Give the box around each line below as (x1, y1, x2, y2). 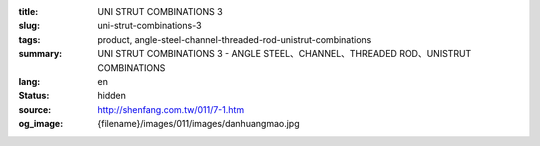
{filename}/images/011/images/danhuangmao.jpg (97, 118, 300, 130)
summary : (18, 48, 63, 60)
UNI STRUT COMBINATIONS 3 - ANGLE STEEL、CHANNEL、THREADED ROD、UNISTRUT (97, 48, 472, 60)
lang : (18, 75, 41, 87)
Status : (18, 90, 50, 102)
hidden (97, 90, 127, 102)
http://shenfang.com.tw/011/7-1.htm (97, 103, 245, 115)
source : (18, 103, 52, 115)
